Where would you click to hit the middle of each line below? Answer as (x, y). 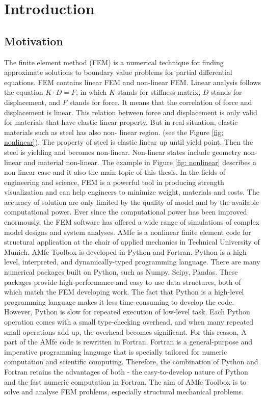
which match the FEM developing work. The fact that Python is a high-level (124, 292)
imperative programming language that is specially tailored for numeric (116, 351)
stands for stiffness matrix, (159, 92)
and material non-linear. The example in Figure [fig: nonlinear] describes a (140, 162)
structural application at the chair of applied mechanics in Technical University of (132, 242)
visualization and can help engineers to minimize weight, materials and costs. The (132, 192)
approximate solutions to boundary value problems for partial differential (118, 72)
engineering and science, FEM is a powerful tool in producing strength (114, 182)
